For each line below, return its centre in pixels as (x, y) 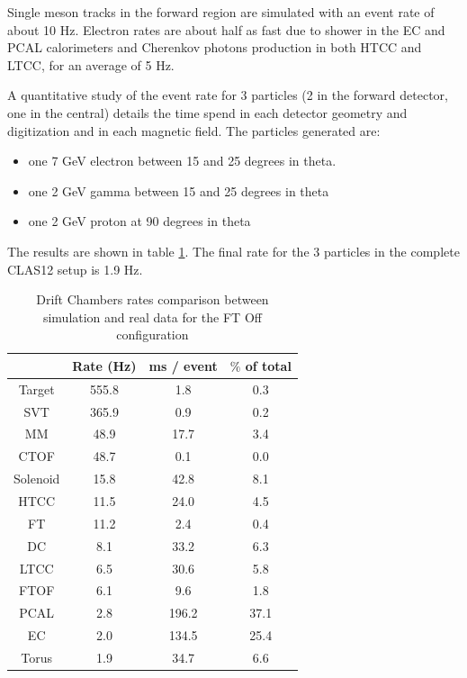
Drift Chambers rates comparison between (153, 299)
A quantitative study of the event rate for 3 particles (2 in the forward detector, (228, 95)
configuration (153, 334)
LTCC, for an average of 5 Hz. (91, 64)
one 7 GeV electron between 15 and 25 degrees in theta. (182, 161)
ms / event (183, 365)
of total (268, 365)
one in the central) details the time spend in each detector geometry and (207, 112)
